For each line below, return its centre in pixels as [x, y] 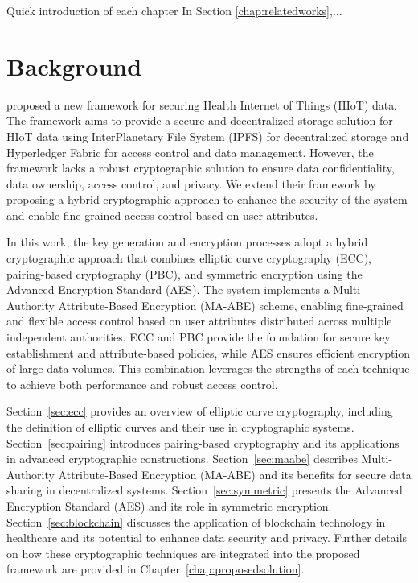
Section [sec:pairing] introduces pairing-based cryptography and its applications [203, 442]
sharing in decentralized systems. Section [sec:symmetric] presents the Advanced [205, 490]
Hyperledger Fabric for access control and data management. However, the [190, 152]
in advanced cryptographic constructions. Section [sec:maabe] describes [182, 459]
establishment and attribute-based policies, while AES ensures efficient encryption [209, 352]
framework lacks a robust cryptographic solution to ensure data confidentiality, [201, 168]
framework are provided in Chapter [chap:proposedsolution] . [156, 569]
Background [74, 66]
